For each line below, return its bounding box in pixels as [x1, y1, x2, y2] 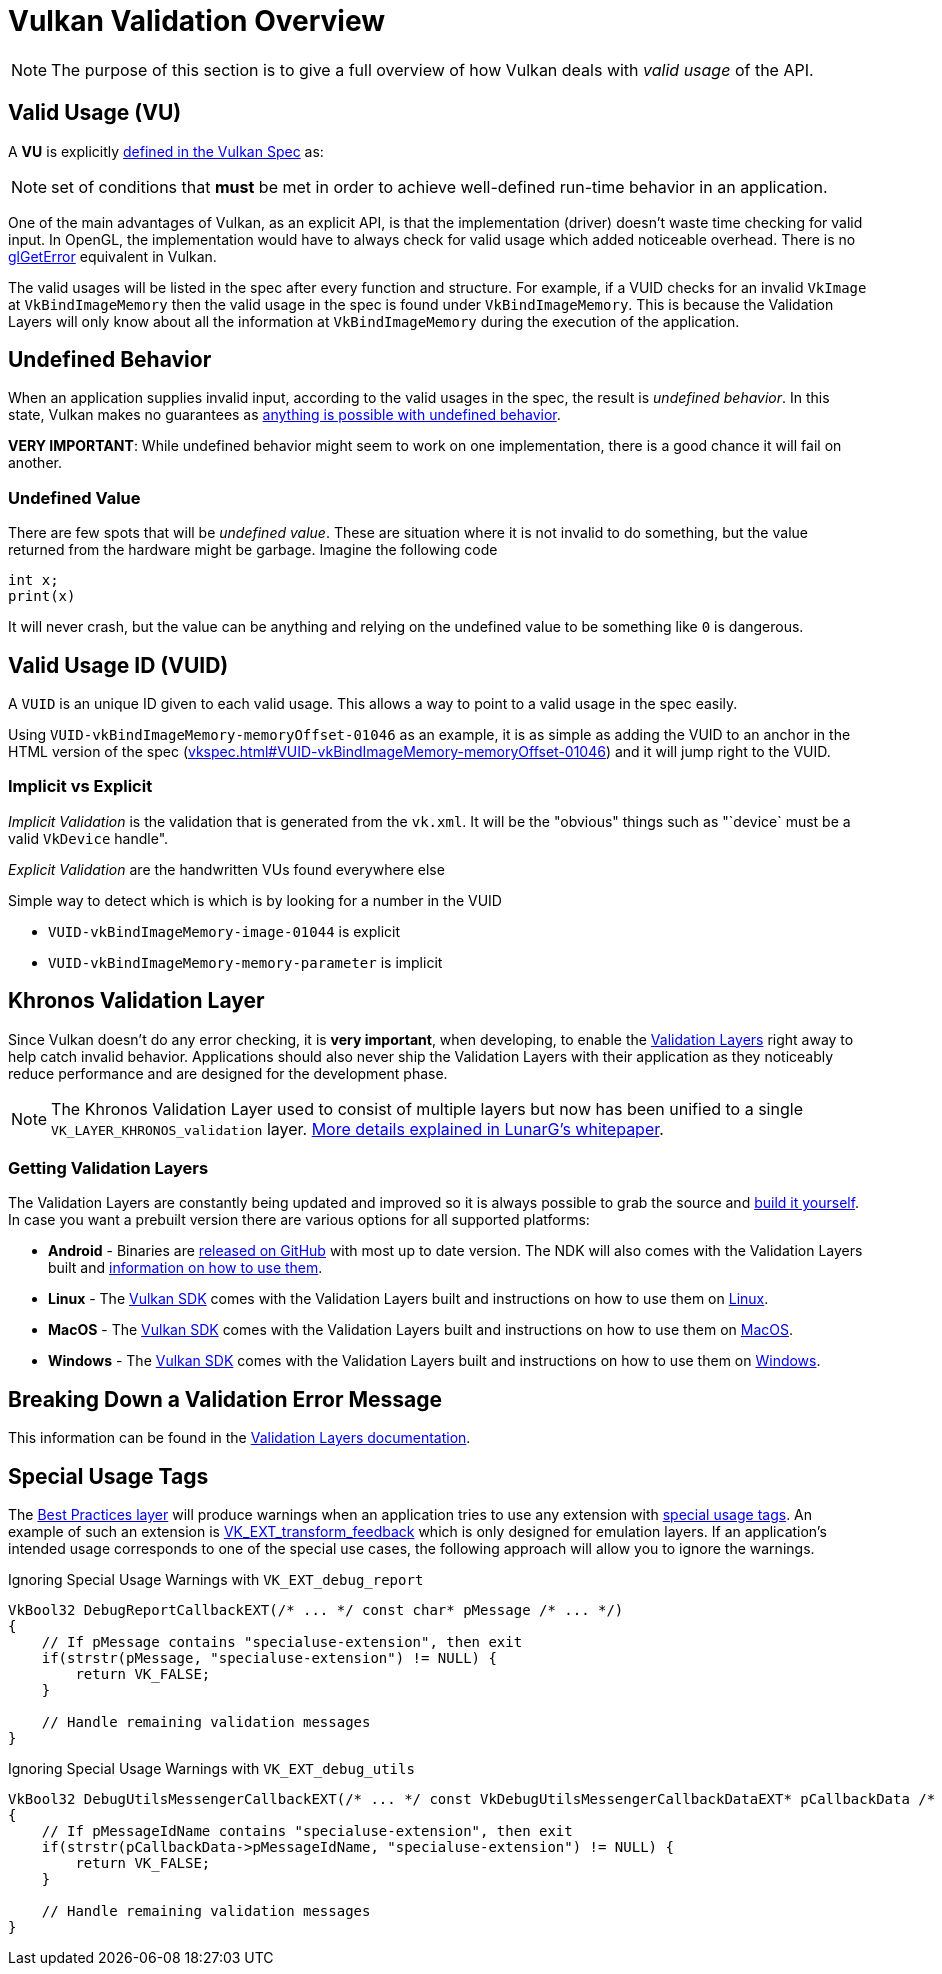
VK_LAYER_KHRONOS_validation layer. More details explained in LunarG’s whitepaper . [51, 1118, 664, 1139]
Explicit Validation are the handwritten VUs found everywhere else [8, 860, 445, 878]
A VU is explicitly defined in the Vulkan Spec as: [8, 142, 324, 160]
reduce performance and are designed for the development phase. [8, 1064, 448, 1082]
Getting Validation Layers [8, 1158, 209, 1178]
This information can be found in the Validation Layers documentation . [8, 1429, 471, 1447]
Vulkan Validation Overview [8, 4, 386, 38]
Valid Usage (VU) [8, 100, 182, 126]
